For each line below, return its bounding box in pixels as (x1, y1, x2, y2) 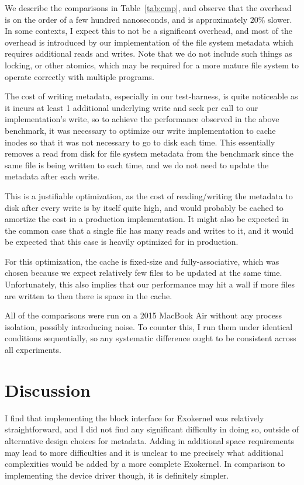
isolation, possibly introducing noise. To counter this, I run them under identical (5, 320, 293, 332)
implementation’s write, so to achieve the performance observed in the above (5, 113, 279, 125)
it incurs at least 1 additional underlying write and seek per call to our (5, 101, 258, 113)
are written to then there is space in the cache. (5, 289, 172, 302)
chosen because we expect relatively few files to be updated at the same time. (5, 266, 282, 279)
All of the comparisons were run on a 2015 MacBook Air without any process (5, 309, 282, 321)
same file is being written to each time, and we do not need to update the (5, 158, 269, 171)
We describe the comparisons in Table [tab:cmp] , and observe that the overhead (5, 2, 292, 13)
